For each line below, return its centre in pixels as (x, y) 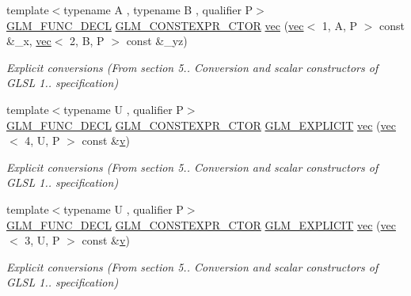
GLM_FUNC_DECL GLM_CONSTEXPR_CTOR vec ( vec (155, 25)
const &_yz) (157, 41)
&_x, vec (29, 41)
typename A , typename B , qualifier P (158, 9)
